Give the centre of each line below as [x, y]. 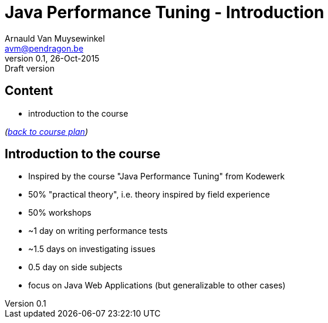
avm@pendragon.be [44, 48]
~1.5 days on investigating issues [92, 249]
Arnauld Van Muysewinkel [55, 38]
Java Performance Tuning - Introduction [165, 12]
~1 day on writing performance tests [98, 231]
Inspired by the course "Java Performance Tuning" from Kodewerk [157, 176]
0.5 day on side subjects [75, 267]
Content [29, 91]
